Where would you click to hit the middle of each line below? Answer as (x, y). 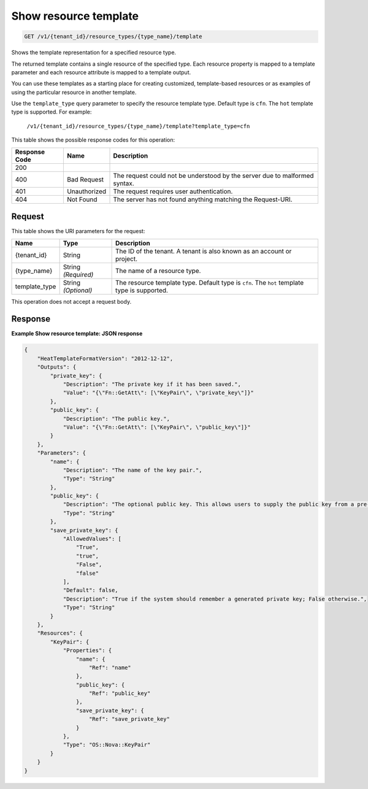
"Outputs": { (57, 367)
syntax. (124, 183)
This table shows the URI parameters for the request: (78, 231)
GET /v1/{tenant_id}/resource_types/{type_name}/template (113, 37)
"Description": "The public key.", (116, 418)
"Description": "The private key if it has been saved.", (152, 384)
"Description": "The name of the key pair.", (132, 470)
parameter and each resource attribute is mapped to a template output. (101, 72)
